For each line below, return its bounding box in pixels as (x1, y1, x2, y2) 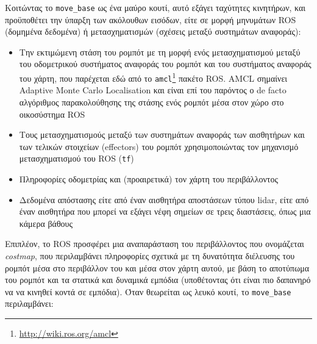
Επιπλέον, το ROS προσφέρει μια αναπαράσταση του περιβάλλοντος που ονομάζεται (5, 237, 304, 250)
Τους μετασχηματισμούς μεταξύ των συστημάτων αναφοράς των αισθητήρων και (19, 128, 305, 141)
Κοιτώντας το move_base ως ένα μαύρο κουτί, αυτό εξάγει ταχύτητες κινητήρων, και (5, 1, 306, 13)
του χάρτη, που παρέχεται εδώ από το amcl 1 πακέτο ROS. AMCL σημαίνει (19, 70, 288, 84)
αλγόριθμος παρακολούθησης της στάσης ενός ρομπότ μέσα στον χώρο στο (19, 95, 284, 108)
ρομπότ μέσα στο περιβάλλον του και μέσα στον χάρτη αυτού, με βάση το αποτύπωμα (5, 261, 309, 274)
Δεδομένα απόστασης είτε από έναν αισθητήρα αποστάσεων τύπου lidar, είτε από (19, 193, 309, 206)
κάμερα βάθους (19, 217, 73, 229)
